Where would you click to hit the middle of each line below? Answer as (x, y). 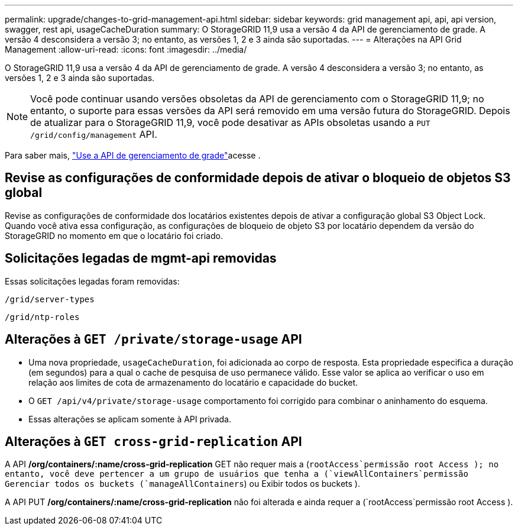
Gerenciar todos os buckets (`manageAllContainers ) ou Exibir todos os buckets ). (182, 484)
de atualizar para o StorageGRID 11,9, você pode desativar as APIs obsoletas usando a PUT (230, 122)
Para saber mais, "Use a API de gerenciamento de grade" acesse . (133, 155)
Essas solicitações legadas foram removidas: (92, 281)
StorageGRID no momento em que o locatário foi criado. (114, 235)
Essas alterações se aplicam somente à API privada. (130, 419)
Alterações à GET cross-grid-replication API (153, 441)
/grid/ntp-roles (42, 317)
